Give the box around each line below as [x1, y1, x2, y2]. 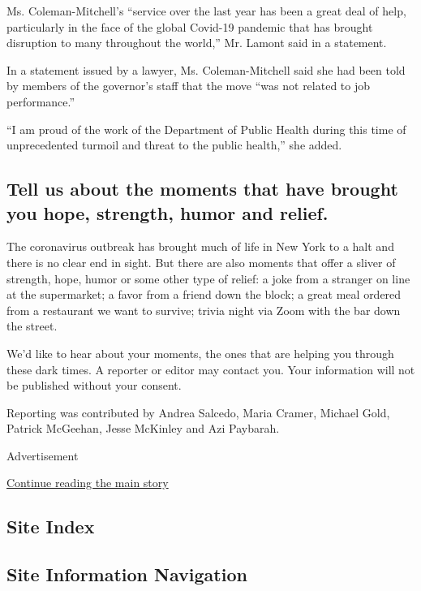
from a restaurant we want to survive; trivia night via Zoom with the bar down [6, 301, 401, 318]
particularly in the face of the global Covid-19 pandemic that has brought [6, 18, 373, 35]
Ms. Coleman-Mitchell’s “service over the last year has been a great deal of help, [6, 2, 406, 19]
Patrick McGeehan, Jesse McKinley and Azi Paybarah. [6, 420, 280, 437]
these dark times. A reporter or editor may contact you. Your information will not [6, 360, 415, 377]
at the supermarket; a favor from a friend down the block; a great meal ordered [6, 286, 402, 303]
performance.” [6, 93, 75, 110]
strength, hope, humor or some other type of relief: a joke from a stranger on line [6, 270, 410, 287]
